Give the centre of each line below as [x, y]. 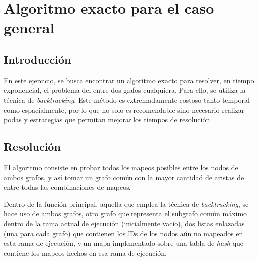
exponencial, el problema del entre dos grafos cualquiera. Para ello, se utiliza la [125, 90]
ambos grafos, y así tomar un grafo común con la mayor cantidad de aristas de [124, 177]
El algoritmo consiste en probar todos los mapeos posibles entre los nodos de [121, 167]
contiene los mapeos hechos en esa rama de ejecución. [85, 252]
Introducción [38, 59]
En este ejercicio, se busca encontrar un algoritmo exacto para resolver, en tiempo [129, 80]
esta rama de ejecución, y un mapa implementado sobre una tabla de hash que [124, 243]
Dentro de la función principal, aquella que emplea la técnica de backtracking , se [126, 203]
